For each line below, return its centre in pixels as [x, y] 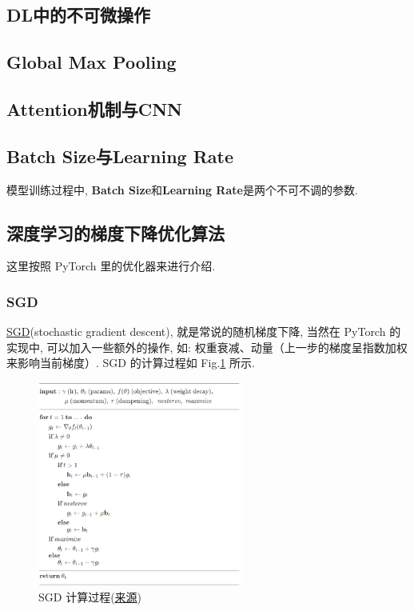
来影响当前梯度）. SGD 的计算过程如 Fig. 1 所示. [131, 363]
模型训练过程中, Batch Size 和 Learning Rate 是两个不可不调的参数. [182, 189]
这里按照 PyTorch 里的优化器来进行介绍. [111, 266]
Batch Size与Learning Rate [120, 156]
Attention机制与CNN [94, 108]
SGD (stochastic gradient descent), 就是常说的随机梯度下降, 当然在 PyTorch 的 [204, 331]
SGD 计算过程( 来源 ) [90, 596]
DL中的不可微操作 [79, 15]
